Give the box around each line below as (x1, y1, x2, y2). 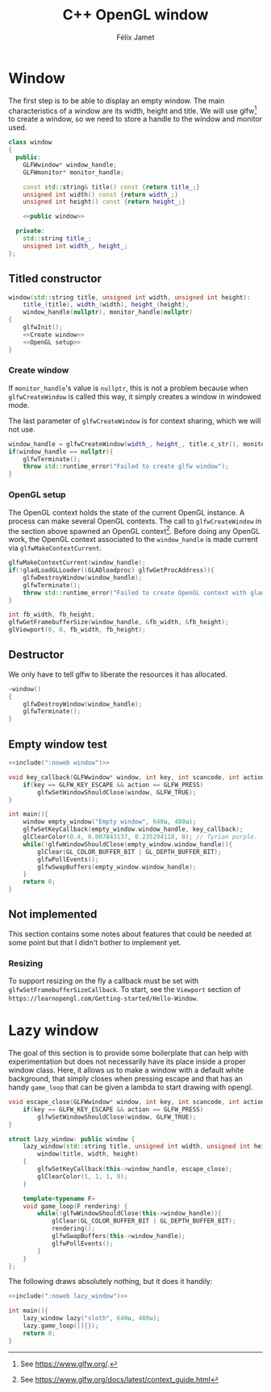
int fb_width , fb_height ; (8, 611, 95, 619)
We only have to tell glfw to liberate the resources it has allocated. (8, 669, 227, 679)
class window (8, 139, 52, 147)
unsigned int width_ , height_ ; (23, 242, 128, 250)
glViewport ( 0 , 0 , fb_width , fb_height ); (8, 626, 147, 634)
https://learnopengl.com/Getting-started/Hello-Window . (8, 994, 199, 1003)
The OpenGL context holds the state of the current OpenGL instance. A (8, 507, 245, 517)
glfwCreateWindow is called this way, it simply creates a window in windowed (8, 391, 261, 401)
